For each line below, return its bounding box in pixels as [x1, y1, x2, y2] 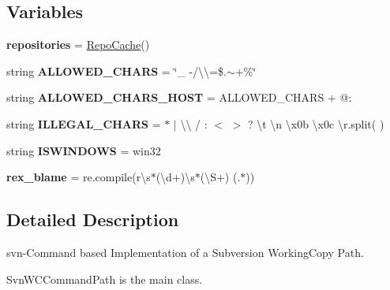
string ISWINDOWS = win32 [6, 142, 161, 158]
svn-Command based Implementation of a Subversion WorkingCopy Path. [6, 244, 364, 260]
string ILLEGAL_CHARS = [6, 115, 161, 132]
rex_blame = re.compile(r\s [6, 169, 151, 185]
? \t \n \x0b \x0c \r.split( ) [247, 115, 384, 132]
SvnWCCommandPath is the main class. [6, 270, 203, 287]
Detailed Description [6, 207, 179, 232]
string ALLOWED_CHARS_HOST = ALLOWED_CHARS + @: [6, 89, 352, 106]
